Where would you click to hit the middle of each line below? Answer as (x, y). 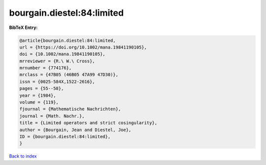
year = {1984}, (38, 95)
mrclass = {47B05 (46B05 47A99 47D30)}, (69, 75)
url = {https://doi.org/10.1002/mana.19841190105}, (83, 47)
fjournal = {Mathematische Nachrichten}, (70, 109)
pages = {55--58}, (42, 89)
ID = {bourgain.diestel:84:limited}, (65, 137)
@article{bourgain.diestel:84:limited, (67, 40)
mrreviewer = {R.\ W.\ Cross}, (57, 61)
